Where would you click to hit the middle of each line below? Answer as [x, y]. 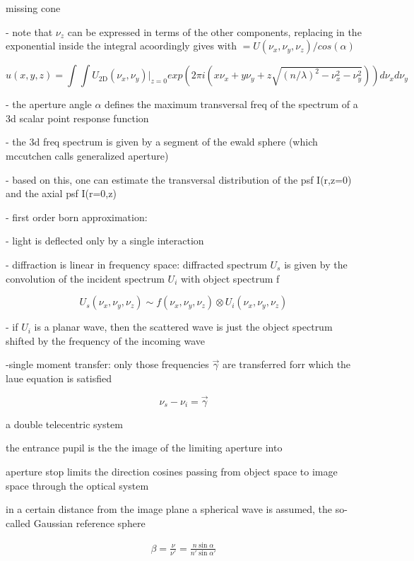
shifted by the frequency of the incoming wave [106, 340]
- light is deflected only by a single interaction [105, 241]
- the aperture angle [49, 104]
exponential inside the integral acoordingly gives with [121, 46]
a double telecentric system [64, 424]
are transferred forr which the [286, 364]
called [18, 522]
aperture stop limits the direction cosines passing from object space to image [172, 471]
